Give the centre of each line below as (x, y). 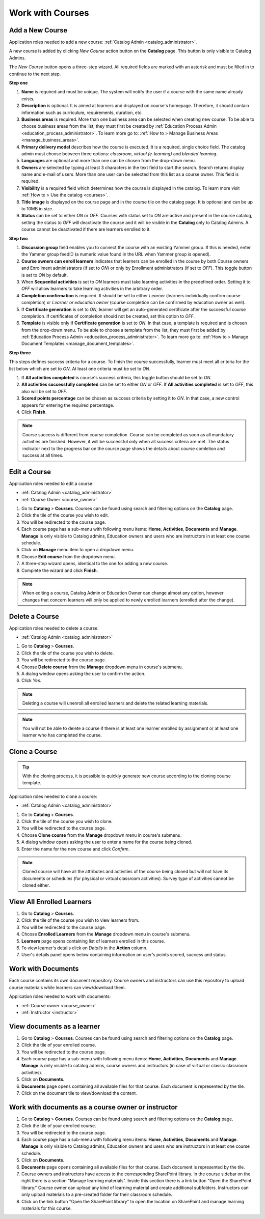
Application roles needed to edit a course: (52, 483)
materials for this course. (47, 1208)
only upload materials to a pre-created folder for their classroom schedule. (97, 1194)
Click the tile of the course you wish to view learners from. (80, 920)
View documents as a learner (55, 1026)
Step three (20, 353)
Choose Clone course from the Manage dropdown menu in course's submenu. (101, 835)
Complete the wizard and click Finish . (60, 570)
